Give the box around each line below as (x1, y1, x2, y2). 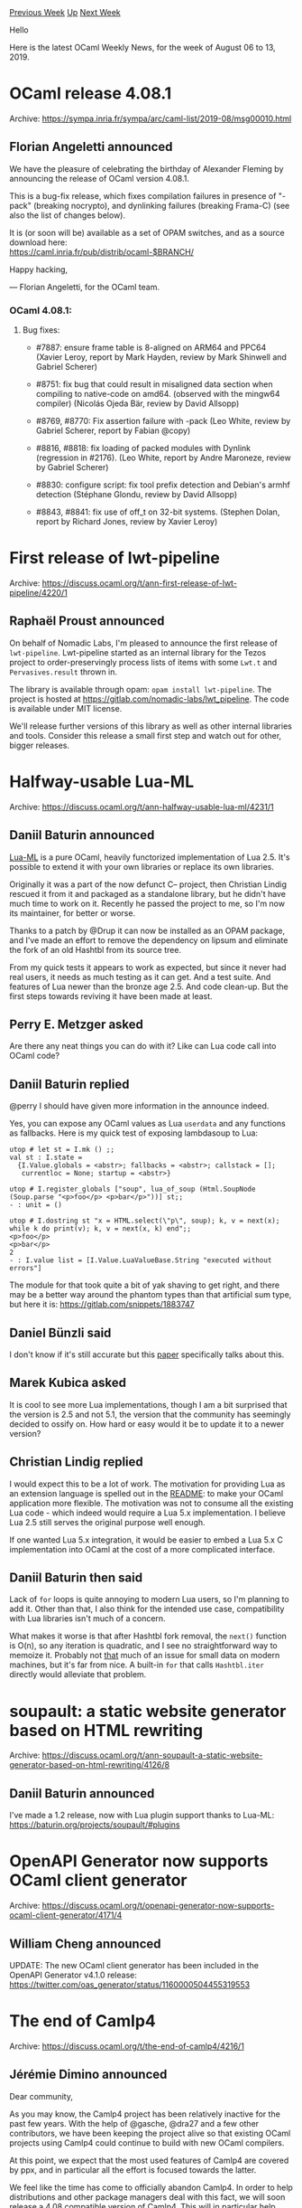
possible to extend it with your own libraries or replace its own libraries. (9, 861, 275, 872)
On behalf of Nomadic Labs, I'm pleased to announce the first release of (9, 637, 278, 648)
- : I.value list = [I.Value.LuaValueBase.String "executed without (9, 1256, 272, 1265)
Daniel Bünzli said (9, 1325, 112, 1340)
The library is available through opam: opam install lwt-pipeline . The (9, 684, 272, 694)
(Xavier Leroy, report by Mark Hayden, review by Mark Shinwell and (35, 352, 287, 363)
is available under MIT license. (9, 703, 123, 713)
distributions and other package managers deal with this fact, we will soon (9, 2191, 286, 2203)
